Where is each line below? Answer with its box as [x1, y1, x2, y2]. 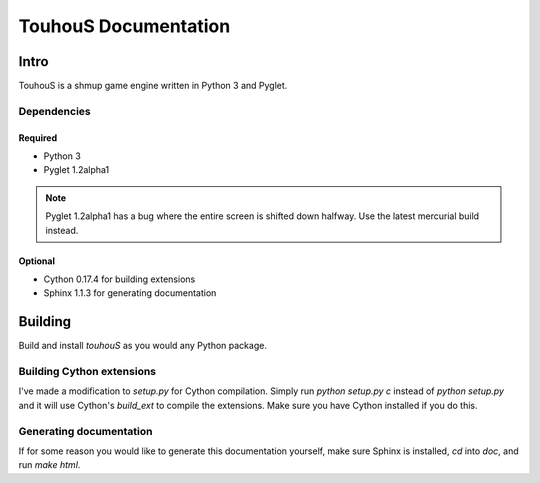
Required [18, 131, 58, 144]
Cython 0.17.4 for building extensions [43, 273, 196, 285]
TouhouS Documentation [18, 15, 231, 37]
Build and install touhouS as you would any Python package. [18, 340, 267, 352]
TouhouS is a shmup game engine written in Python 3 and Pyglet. [18, 80, 288, 92]
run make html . [18, 459, 81, 471]
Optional [18, 255, 55, 267]
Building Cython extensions [18, 365, 157, 379]
